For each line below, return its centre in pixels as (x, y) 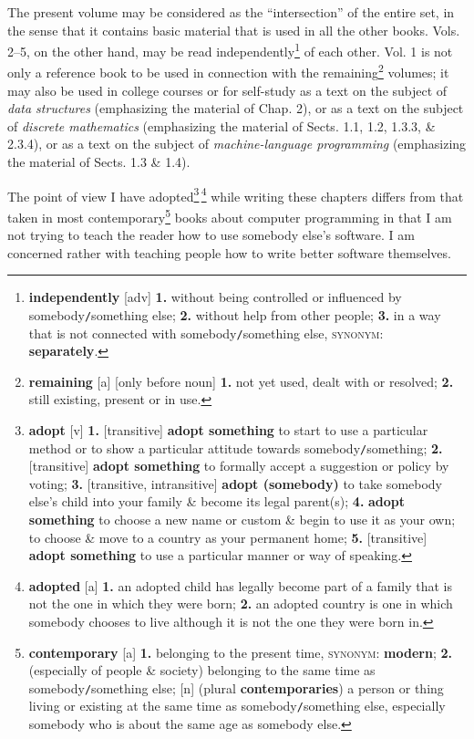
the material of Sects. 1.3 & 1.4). (99, 162)
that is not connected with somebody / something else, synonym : (206, 333)
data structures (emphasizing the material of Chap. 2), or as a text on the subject (236, 108)
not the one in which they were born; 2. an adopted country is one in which (241, 604)
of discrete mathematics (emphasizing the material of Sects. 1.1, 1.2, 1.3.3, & (222, 125)
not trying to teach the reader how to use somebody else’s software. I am (211, 235)
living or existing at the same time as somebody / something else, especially (237, 706)
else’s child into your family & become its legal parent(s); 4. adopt (217, 501)
